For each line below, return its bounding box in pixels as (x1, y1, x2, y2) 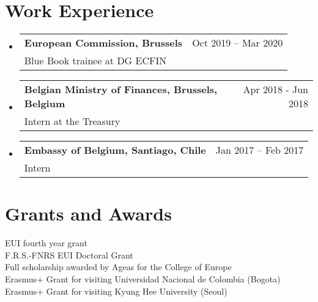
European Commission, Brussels (24, 36, 183, 50)
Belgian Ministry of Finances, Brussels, (24, 82, 218, 97)
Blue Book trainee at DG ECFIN (24, 53, 167, 68)
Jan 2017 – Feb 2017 (215, 143, 304, 157)
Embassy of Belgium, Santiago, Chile (24, 143, 206, 157)
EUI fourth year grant (5, 236, 87, 249)
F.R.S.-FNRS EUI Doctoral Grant (5, 248, 133, 261)
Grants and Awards (5, 201, 172, 226)
